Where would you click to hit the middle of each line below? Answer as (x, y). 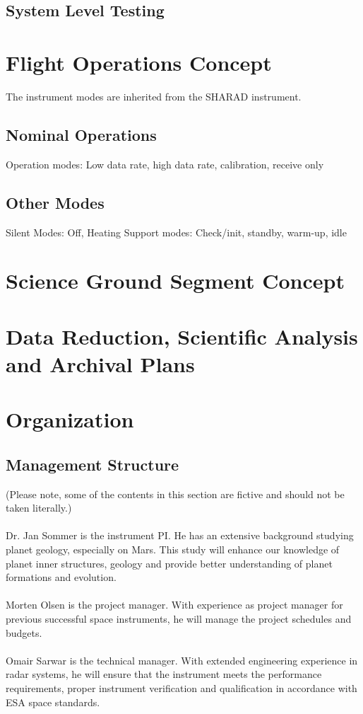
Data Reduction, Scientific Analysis (182, 336)
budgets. (24, 632)
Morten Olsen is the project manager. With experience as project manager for (174, 605)
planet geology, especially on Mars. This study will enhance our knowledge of (173, 549)
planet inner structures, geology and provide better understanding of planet (169, 563)
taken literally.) (39, 508)
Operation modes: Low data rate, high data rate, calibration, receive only (165, 164)
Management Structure (93, 464)
